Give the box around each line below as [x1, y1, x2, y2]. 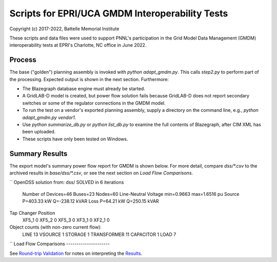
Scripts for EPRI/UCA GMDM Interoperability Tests [9, 8, 228, 19]
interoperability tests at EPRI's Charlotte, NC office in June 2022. [9, 42, 147, 48]
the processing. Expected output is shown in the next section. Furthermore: [9, 76, 169, 82]
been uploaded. [22, 129, 56, 135]
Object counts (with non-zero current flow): [9, 224, 102, 230]
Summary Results [9, 149, 68, 158]
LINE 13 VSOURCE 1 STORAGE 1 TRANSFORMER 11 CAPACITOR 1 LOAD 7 [22, 231, 176, 237]
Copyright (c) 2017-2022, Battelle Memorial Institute [9, 26, 120, 32]
